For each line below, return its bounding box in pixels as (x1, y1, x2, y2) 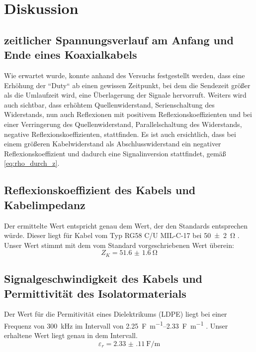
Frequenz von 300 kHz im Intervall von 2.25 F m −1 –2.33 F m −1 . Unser (4, 319, 228, 331)
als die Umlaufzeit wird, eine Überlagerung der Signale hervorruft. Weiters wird (4, 90, 247, 100)
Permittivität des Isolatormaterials (4, 285, 186, 301)
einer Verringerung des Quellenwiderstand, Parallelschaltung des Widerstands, (4, 118, 242, 129)
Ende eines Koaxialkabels (4, 47, 137, 62)
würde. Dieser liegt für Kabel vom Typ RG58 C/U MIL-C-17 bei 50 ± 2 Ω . (4, 230, 240, 240)
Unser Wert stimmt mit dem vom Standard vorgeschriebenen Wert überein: (4, 239, 234, 250)
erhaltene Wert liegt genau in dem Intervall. (4, 330, 138, 341)
